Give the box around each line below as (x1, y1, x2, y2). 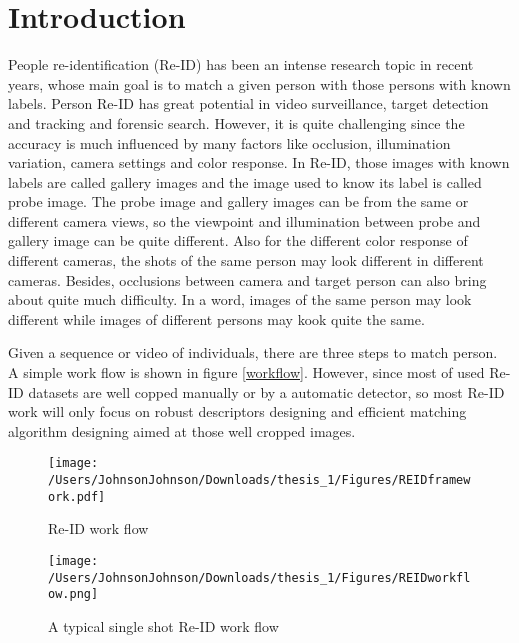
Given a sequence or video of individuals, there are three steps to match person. (8, 342, 498, 363)
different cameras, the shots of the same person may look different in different (8, 250, 484, 271)
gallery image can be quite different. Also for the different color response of (8, 230, 468, 251)
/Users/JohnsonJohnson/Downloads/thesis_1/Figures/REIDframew (48, 473, 471, 488)
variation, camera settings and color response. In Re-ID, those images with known (8, 152, 510, 173)
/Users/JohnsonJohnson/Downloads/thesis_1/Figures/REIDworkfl (48, 570, 471, 585)
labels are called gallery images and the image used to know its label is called (8, 171, 482, 192)
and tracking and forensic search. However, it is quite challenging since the (8, 112, 465, 133)
